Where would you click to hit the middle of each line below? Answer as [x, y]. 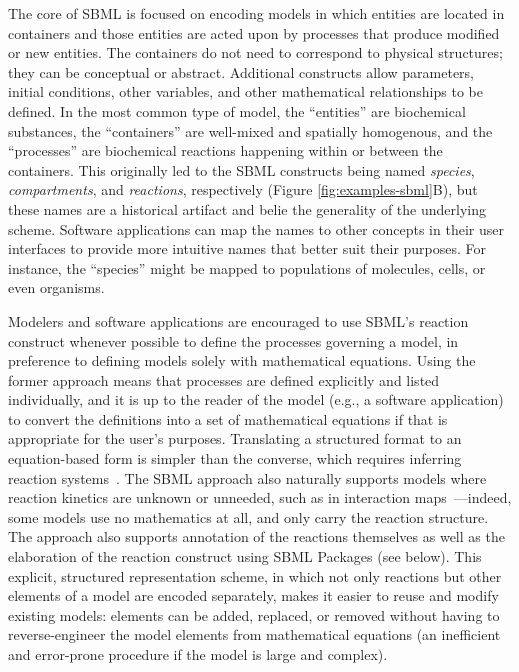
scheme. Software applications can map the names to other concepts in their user [256, 228]
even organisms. [56, 287]
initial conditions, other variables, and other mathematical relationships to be [245, 91]
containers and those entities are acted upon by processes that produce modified [254, 32]
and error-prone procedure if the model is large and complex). [198, 654]
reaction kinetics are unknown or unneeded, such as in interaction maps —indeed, [260, 497]
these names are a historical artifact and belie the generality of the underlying [247, 208]
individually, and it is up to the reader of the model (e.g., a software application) [256, 399]
